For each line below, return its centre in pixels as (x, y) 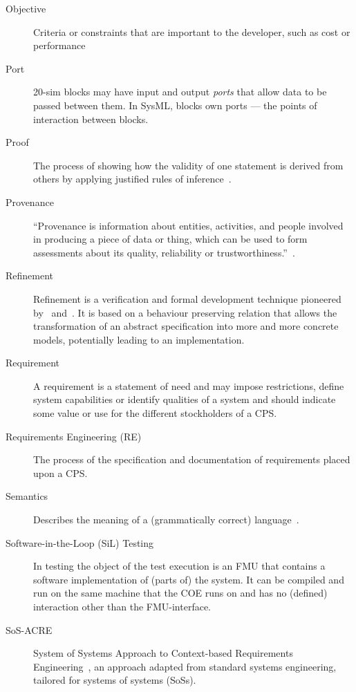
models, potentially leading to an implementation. (139, 339)
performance (59, 45)
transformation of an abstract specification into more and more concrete (186, 326)
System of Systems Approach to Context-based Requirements (163, 653)
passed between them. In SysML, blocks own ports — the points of (175, 105)
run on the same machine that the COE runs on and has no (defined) (180, 593)
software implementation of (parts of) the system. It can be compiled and (189, 579)
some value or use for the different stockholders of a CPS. (155, 413)
